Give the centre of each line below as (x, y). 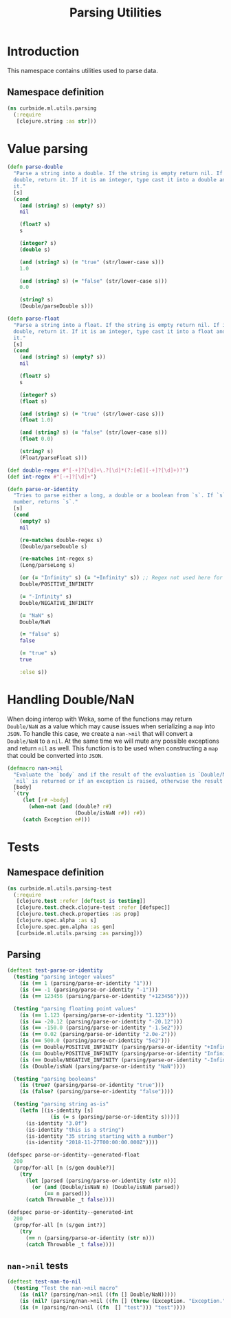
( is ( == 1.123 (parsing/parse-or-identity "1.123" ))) (98, 1015)
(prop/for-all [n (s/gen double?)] (64, 1168)
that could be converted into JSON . (55, 755)
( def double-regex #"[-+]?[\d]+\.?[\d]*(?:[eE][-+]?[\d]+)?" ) (98, 470)
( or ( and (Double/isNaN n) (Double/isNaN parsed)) (106, 1187)
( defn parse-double (35, 167)
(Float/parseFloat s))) (54, 458)
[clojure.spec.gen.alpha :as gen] (66, 927)
